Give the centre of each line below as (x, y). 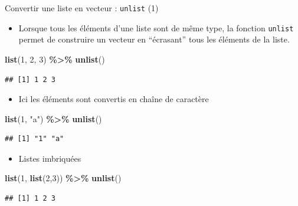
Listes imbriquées (50, 158)
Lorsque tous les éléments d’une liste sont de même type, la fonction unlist (156, 27)
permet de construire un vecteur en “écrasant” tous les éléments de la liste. (154, 39)
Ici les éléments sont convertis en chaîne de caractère (114, 99)
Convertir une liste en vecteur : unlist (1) (82, 8)
